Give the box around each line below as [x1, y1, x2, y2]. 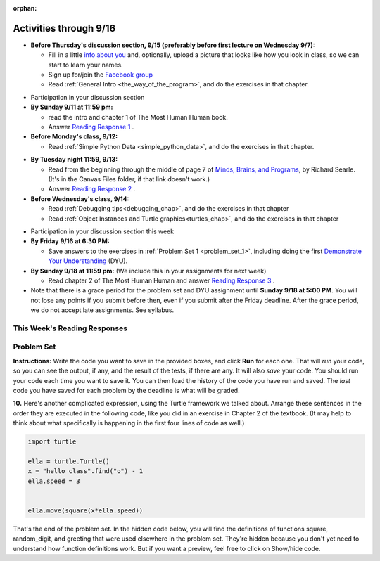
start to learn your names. [48, 60, 123, 69]
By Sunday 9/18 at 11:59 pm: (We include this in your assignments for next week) [30, 266, 267, 275]
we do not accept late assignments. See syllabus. [30, 306, 175, 314]
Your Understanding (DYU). [48, 257, 128, 265]
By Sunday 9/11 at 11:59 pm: [30, 103, 113, 112]
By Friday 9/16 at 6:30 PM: [30, 237, 110, 245]
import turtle [27, 438, 77, 446]
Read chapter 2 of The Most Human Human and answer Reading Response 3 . [48, 276, 275, 285]
